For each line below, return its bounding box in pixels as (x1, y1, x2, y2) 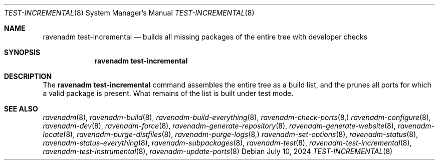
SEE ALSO (4, 104, 38, 113)
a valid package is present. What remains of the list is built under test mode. (43, 89, 294, 97)
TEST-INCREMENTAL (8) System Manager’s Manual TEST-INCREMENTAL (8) (4, 8, 255, 17)
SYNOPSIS (4, 48, 41, 56)
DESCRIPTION (4, 72, 52, 80)
